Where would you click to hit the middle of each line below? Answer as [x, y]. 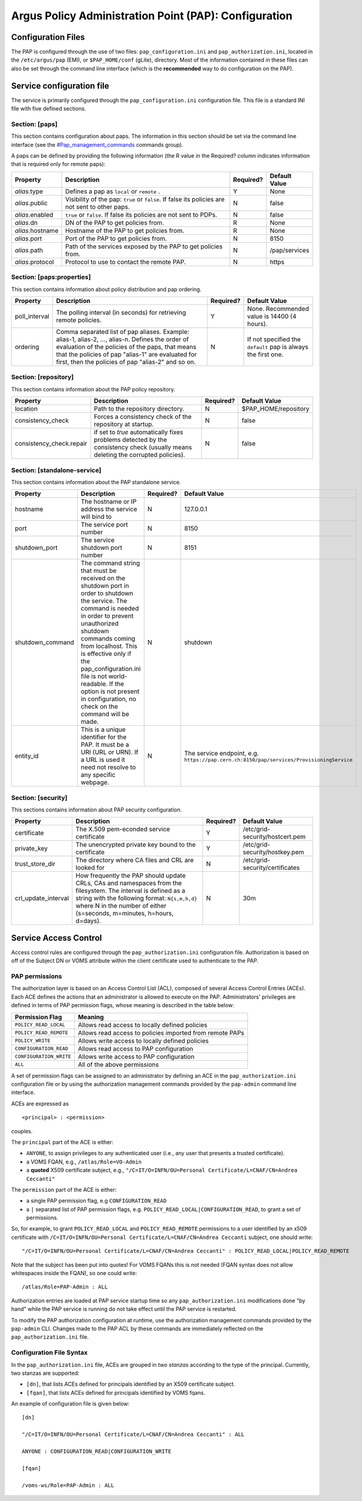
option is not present [110, 691]
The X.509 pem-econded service [123, 829]
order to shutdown [107, 594]
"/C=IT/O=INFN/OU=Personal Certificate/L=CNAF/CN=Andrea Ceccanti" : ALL [133, 1435]
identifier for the [103, 737]
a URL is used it [103, 760]
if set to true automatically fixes [138, 432]
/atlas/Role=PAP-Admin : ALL [65, 1287]
